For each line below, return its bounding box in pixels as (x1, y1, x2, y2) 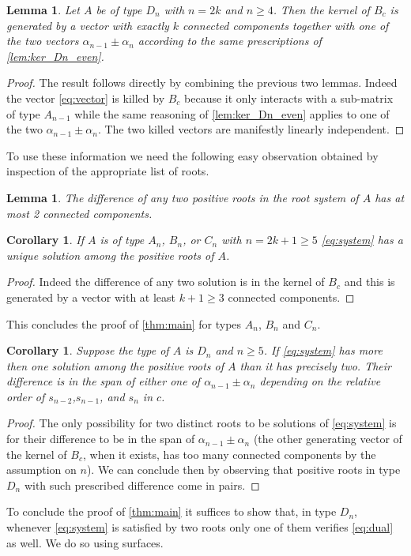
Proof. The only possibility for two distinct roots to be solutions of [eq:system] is (6, 415, 397, 431)
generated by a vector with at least (6, 288, 176, 305)
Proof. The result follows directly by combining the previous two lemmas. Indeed (6, 74, 398, 91)
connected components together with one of (183, 17, 389, 33)
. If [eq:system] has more (263, 342, 383, 359)
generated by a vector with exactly (6, 17, 169, 33)
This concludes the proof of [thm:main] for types (6, 315, 242, 332)
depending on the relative (259, 373, 381, 389)
